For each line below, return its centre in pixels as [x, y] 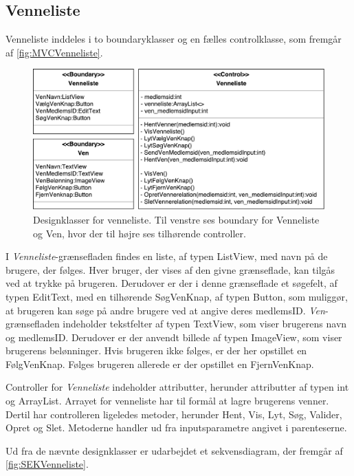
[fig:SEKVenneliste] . [47, 464]
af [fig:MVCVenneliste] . [54, 52]
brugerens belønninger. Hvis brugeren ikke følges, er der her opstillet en [156, 350]
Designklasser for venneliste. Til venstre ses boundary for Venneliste [176, 219]
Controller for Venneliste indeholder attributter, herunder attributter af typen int [177, 387]
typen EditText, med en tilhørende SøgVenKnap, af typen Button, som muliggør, [177, 296]
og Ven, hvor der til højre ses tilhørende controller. [140, 233]
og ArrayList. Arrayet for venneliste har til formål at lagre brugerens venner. [167, 401]
